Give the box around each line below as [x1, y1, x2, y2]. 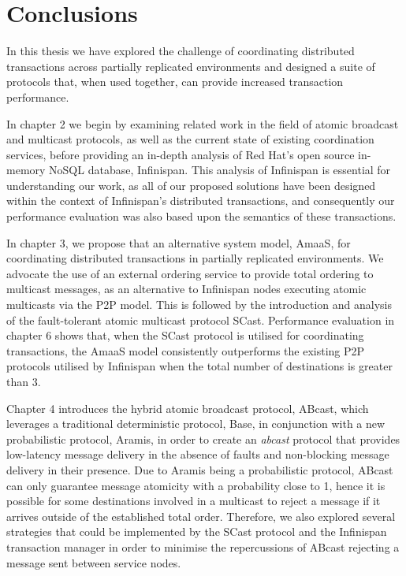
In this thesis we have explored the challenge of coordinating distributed [6, 43, 355, 59]
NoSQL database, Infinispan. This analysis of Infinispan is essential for [49, 162, 391, 178]
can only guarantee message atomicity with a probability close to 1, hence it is [6, 477, 386, 493]
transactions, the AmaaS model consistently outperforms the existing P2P [6, 342, 365, 359]
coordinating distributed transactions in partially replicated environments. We [6, 250, 384, 266]
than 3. [6, 373, 41, 389]
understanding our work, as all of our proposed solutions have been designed [6, 177, 376, 193]
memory [6, 162, 46, 178]
